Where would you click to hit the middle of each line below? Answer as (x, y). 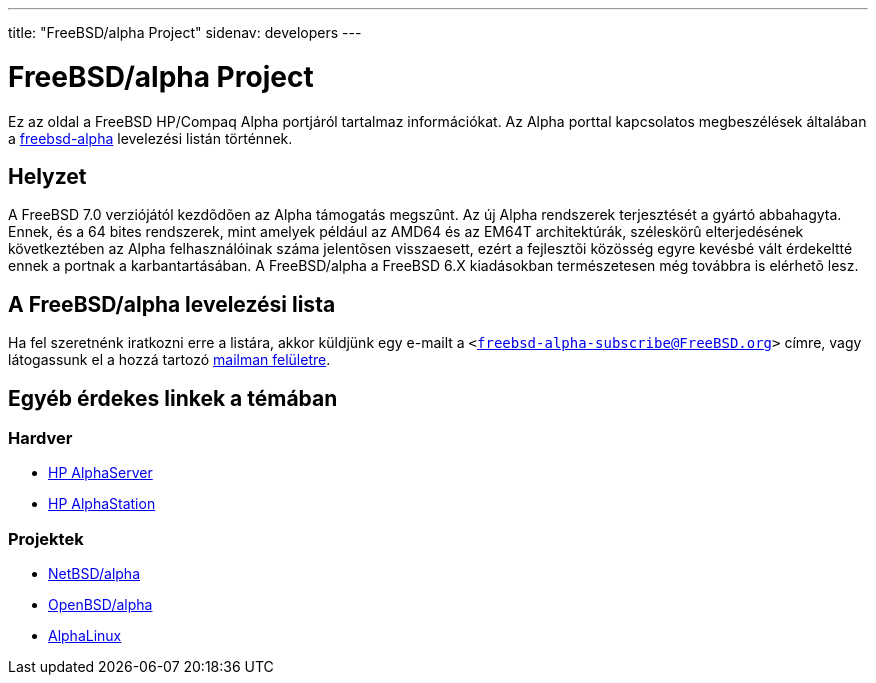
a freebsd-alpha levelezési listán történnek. (150, 138)
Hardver (40, 438)
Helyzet (47, 176)
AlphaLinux (85, 636)
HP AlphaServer (100, 473)
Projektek (46, 538)
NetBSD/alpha (94, 574)
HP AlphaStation (102, 504)
